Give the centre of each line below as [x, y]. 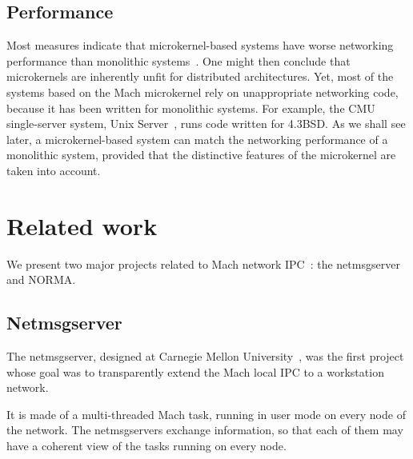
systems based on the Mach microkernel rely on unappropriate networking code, [202, 92]
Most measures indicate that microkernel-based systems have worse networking [200, 45]
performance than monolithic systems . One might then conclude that [178, 60]
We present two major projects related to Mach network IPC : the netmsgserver [203, 263]
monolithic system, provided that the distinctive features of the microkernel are [201, 155]
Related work [82, 225]
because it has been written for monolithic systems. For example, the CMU [191, 108]
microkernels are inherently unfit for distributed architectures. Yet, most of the [200, 76]
